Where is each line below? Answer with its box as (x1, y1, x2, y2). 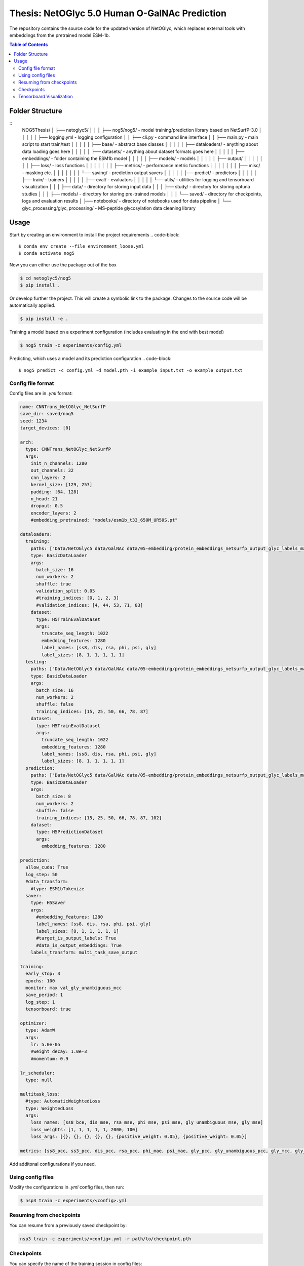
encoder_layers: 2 (30, 510, 77, 516)
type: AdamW (25, 1027, 55, 1033)
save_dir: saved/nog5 (20, 411, 74, 417)
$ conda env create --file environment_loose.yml (18, 243, 144, 249)
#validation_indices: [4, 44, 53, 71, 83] (36, 602, 143, 608)
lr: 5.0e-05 (30, 1042, 61, 1048)
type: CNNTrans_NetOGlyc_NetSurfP (25, 446, 111, 452)
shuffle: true (36, 581, 71, 587)
